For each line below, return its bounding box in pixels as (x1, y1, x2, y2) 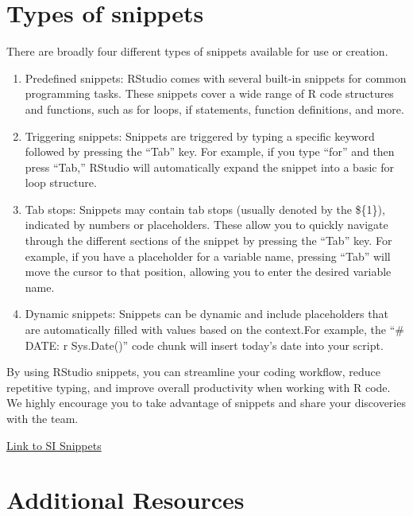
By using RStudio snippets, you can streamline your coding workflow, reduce (6, 363, 381, 380)
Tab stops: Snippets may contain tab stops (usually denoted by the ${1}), (25, 200, 385, 217)
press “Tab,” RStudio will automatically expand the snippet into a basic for (25, 158, 394, 175)
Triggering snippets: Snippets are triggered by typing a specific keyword (25, 127, 375, 144)
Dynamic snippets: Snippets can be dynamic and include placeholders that (25, 305, 388, 322)
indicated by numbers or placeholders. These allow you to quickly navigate (25, 216, 388, 233)
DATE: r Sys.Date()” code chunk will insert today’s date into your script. (25, 336, 384, 353)
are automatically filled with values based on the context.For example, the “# (25, 321, 404, 338)
